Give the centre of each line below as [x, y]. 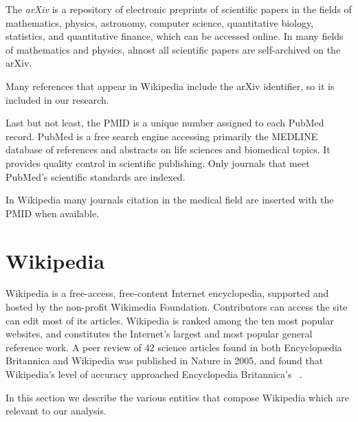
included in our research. [57, 99]
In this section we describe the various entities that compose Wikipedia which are [177, 397]
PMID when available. [53, 213]
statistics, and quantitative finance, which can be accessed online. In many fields [175, 36]
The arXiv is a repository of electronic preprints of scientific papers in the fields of [179, 9]
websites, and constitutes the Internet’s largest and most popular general [159, 334]
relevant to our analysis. [56, 411]
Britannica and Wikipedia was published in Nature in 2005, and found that [165, 360]
